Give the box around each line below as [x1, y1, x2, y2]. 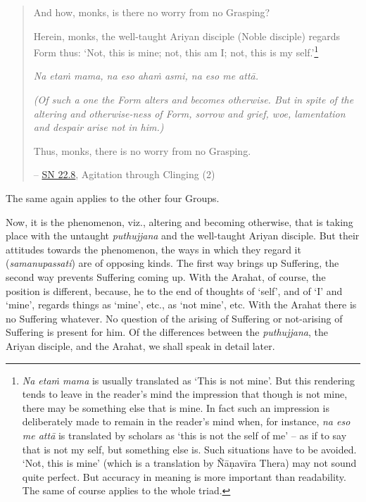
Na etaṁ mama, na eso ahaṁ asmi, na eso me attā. [33, 68, 258, 83]
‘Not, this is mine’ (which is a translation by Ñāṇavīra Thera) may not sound [22, 456, 357, 470]
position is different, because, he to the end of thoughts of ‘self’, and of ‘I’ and [6, 283, 343, 298]
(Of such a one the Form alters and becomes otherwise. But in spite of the [33, 92, 354, 107]
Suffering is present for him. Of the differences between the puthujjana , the [6, 325, 328, 339]
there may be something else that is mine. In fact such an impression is [22, 400, 329, 415]
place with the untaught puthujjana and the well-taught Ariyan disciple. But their [6, 228, 360, 243]
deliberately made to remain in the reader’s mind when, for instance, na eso [22, 414, 351, 429]
